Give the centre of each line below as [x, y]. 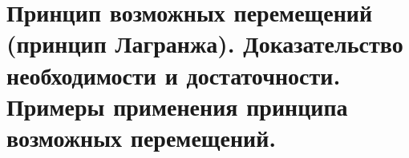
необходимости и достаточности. [174, 75]
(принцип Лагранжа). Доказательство [205, 43]
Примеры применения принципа [177, 106]
